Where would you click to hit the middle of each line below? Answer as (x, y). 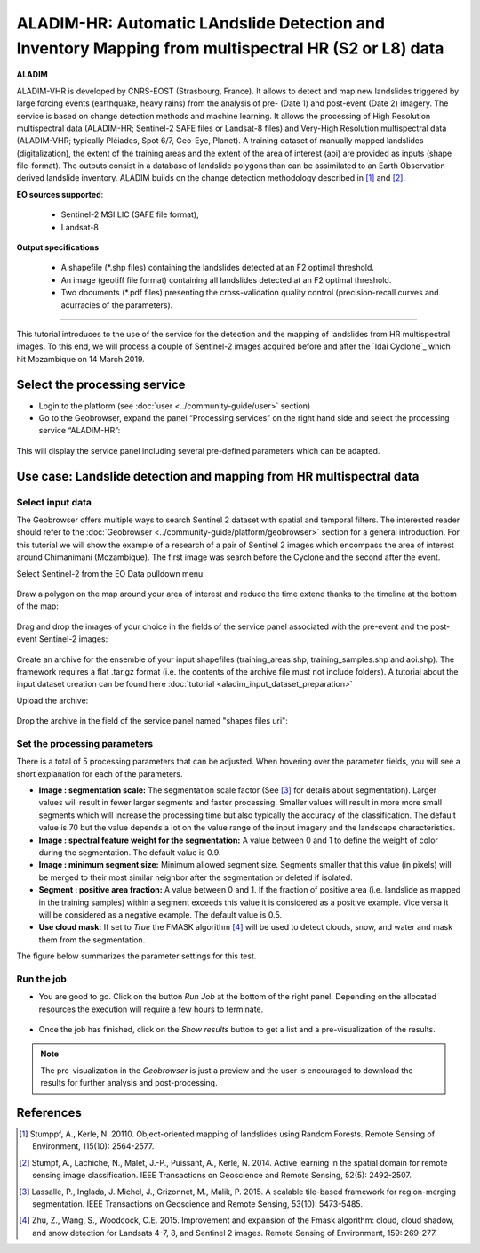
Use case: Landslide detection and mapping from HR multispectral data (218, 476)
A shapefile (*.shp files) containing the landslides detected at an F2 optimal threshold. (218, 268)
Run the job (41, 979)
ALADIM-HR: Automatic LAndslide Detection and (201, 23)
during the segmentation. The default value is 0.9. (130, 852)
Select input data (54, 502)
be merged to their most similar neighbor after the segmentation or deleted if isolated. (196, 877)
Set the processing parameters (85, 743)
